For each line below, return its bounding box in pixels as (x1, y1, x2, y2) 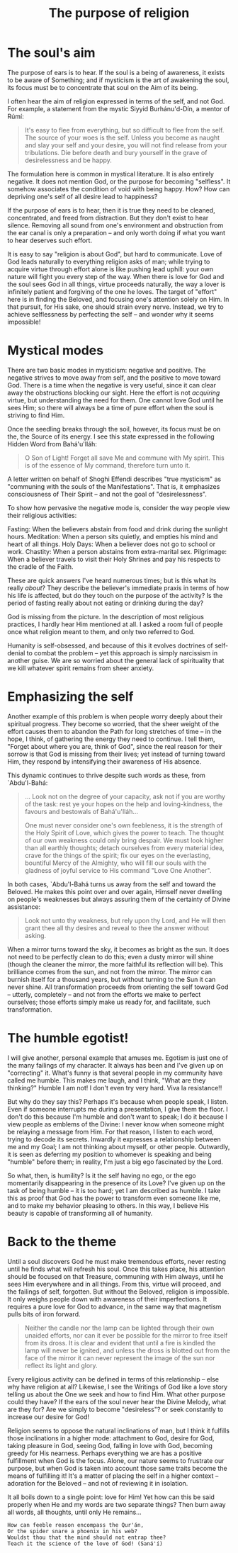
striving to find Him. (7, 411, 65, 419)
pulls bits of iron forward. (7, 1309, 81, 1318)
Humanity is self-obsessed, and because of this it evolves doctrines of (7, 641, 214, 650)
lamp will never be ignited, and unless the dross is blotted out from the (24, 1346, 230, 1355)
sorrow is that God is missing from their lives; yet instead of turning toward (7, 750, 225, 758)
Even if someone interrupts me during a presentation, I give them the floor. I (7, 1105, 228, 1113)
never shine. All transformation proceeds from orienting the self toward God (7, 983, 229, 991)
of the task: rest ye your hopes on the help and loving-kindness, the (24, 799, 223, 808)
